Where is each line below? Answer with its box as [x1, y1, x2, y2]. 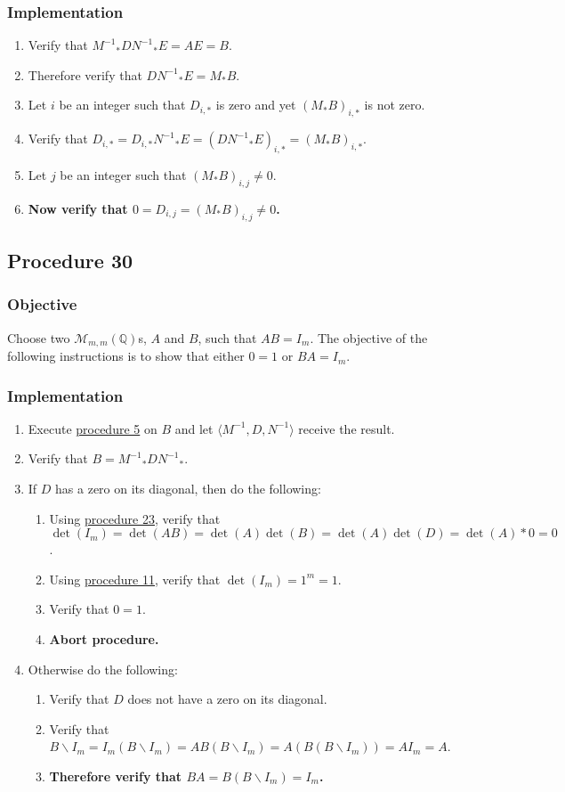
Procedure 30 [7, 246, 133, 274]
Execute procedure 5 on [28, 419, 157, 437]
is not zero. [364, 95, 425, 114]
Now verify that [28, 199, 128, 217]
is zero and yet [215, 95, 296, 114]
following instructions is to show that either [7, 347, 245, 365]
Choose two [7, 328, 70, 347]
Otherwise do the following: [28, 659, 178, 678]
